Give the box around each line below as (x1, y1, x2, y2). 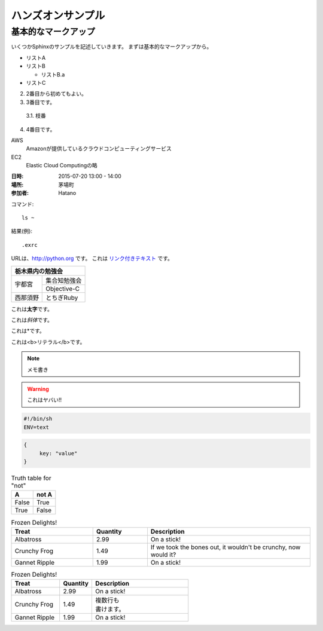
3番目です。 (26, 99, 56, 106)
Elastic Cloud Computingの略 (26, 162, 98, 169)
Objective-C (45, 284, 80, 293)
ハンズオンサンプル (11, 9, 105, 22)
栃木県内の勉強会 (14, 267, 63, 275)
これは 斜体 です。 (11, 316, 53, 323)
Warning (27, 385, 49, 393)
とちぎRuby (45, 293, 78, 302)
